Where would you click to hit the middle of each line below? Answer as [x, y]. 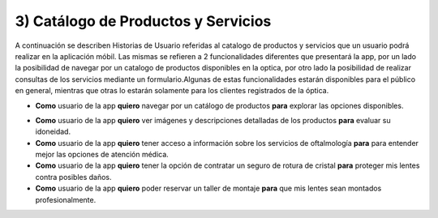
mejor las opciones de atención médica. [102, 155]
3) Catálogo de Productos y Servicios [143, 21]
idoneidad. [53, 132]
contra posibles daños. [74, 177]
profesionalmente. [66, 199]
